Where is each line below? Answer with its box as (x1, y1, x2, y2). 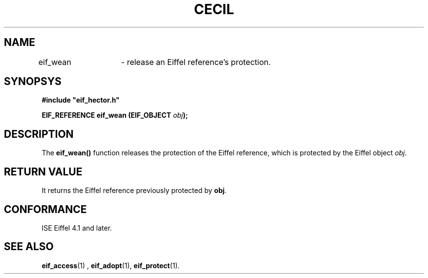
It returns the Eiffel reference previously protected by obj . (42, 186, 227, 195)
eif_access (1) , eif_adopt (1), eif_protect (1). (42, 261, 180, 270)
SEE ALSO (4, 240, 54, 253)
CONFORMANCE (4, 203, 87, 215)
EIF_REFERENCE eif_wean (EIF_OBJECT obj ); (42, 111, 188, 120)
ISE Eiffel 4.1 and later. (42, 223, 112, 232)
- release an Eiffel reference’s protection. (121, 57, 271, 67)
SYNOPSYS (4, 75, 62, 88)
